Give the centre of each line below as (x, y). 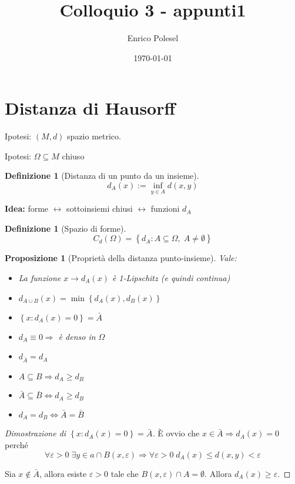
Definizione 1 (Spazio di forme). (66, 228)
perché (16, 444)
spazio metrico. (94, 136)
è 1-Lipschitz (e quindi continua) (171, 278)
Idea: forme (27, 208)
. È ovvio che (176, 433)
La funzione (40, 278)
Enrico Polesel (153, 38)
